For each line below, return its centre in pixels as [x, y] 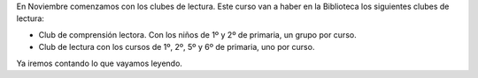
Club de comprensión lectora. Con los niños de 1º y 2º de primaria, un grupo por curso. [198, 34]
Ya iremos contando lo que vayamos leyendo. [100, 63]
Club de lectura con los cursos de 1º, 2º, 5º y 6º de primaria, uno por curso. [177, 47]
